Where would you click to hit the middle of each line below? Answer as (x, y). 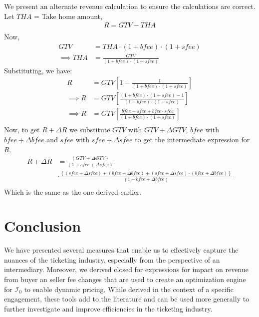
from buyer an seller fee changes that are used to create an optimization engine (125, 279)
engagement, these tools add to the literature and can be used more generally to (127, 299)
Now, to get (22, 130)
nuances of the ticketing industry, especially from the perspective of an (112, 259)
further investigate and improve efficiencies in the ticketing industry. (108, 308)
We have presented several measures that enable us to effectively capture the (121, 250)
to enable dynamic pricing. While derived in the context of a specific (129, 289)
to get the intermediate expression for (192, 140)
